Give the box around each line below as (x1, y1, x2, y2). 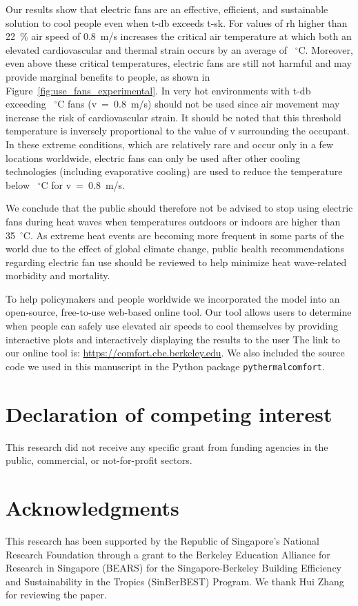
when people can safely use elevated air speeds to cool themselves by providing (6, 319, 338, 333)
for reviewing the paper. (6, 587, 107, 602)
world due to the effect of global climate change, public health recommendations (6, 241, 344, 256)
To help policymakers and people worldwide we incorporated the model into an (6, 291, 340, 305)
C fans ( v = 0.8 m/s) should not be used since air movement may (57, 97, 340, 111)
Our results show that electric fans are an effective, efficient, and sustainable (6, 2, 328, 16)
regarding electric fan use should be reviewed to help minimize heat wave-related (6, 254, 347, 269)
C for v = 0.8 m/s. (41, 177, 125, 192)
